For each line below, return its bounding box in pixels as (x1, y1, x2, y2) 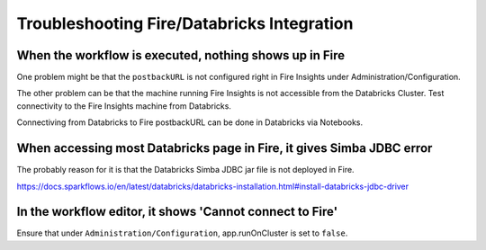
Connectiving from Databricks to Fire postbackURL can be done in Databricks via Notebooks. (16, 117, 364, 128)
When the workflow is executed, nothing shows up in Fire (16, 48, 346, 63)
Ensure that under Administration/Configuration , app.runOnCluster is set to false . (16, 228, 348, 238)
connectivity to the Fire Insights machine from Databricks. (16, 100, 231, 112)
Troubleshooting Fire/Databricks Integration (16, 13, 354, 33)
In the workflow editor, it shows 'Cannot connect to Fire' (16, 204, 338, 219)
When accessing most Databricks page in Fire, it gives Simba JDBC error (16, 140, 433, 156)
